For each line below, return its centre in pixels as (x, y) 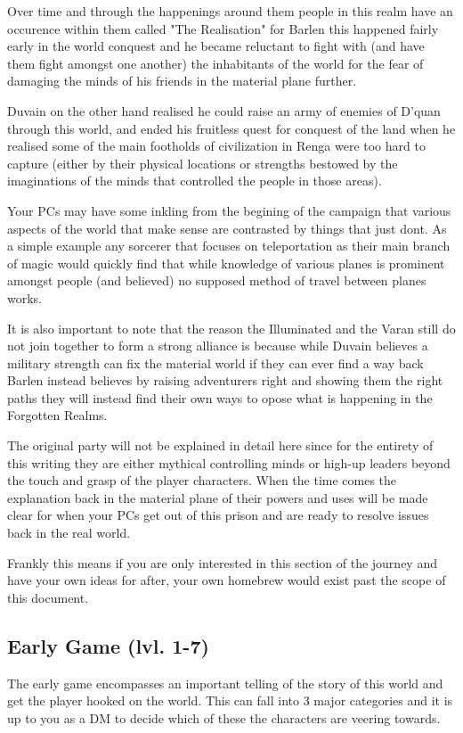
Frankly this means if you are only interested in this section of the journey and (222, 562)
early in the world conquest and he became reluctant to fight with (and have (216, 46)
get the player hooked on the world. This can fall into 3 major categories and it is (230, 700)
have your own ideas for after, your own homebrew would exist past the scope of (227, 580)
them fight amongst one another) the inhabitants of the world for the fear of (215, 63)
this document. (48, 597)
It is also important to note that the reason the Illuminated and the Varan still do (231, 328)
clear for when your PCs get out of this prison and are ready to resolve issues (218, 515)
